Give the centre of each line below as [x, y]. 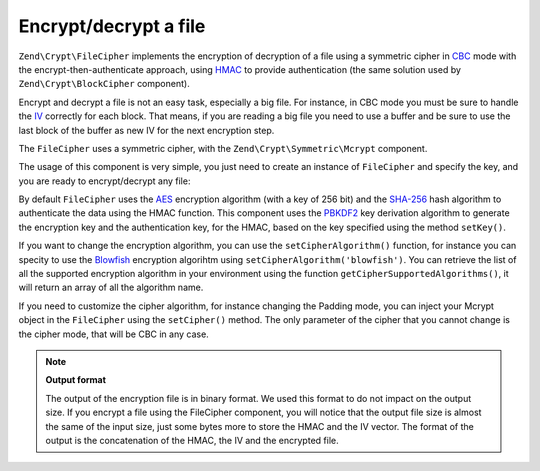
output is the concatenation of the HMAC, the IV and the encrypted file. [192, 440]
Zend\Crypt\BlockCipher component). [104, 84]
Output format [76, 380]
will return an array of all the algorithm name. [111, 287]
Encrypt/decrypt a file [112, 26]
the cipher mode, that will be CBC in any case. [113, 334]
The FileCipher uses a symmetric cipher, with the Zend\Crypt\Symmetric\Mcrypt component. [223, 148]
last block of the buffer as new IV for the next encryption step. [146, 130]
